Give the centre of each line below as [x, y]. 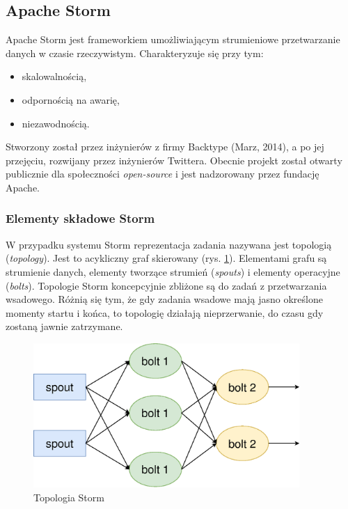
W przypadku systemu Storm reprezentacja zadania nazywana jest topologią [169, 244]
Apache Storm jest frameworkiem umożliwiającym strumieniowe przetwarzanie [173, 39]
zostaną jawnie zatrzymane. [64, 326]
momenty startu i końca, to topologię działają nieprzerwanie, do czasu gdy [165, 312]
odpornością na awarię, [71, 99]
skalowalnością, [54, 76]
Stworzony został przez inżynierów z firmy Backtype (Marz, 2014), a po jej [165, 147]
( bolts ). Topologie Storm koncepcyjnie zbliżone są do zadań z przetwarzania [166, 285]
